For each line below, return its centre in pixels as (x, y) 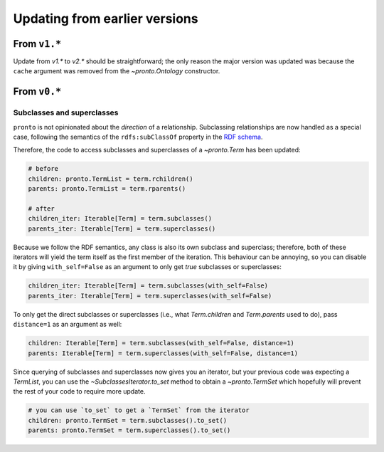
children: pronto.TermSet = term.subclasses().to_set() (128, 420)
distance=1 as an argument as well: (68, 325)
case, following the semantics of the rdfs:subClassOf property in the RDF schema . (138, 137)
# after (41, 209)
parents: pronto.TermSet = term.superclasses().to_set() (129, 430)
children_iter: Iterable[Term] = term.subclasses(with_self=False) (148, 286)
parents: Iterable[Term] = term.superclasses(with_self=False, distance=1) (163, 353)
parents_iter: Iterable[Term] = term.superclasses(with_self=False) (150, 296)
